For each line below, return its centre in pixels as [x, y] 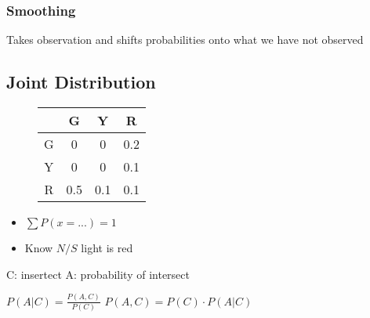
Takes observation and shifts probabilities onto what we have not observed [185, 40]
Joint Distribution [81, 82]
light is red [107, 248]
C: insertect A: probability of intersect [98, 274]
